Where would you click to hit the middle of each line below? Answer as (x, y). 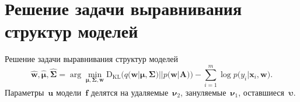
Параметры (25, 92)
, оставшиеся (261, 92)
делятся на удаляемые (130, 92)
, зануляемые (203, 92)
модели (69, 92)
